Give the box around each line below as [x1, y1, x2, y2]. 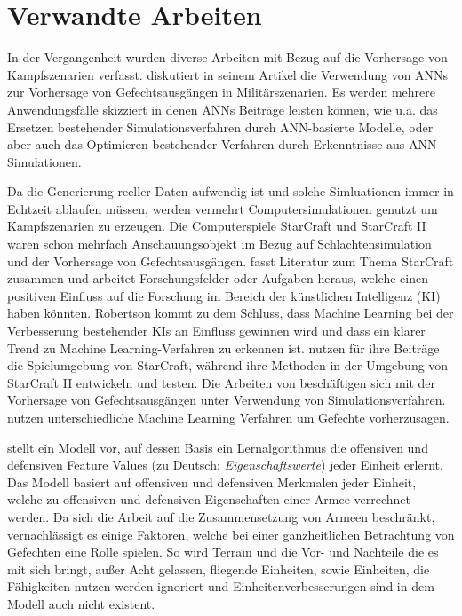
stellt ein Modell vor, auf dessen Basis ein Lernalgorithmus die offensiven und [7, 438, 428, 456]
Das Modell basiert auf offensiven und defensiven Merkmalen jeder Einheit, [7, 472, 417, 491]
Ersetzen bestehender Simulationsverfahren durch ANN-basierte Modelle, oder [7, 117, 434, 136]
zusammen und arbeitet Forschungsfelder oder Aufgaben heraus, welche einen [7, 269, 428, 288]
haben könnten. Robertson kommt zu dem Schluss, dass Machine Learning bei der [7, 304, 454, 322]
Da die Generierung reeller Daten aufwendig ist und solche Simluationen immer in [7, 182, 454, 201]
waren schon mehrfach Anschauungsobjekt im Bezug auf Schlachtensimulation [7, 234, 432, 253]
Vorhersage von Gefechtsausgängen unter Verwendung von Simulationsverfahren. [7, 391, 446, 409]
